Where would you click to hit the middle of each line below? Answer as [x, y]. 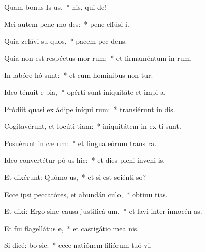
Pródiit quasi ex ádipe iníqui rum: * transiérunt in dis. [90, 109]
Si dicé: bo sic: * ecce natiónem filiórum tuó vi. [78, 245]
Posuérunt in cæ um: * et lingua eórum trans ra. [80, 143]
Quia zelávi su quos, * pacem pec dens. [66, 41]
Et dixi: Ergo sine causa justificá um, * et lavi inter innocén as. [103, 211]
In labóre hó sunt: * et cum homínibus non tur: [79, 75]
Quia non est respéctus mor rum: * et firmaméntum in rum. [98, 58]
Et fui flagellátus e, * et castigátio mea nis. [72, 228]
